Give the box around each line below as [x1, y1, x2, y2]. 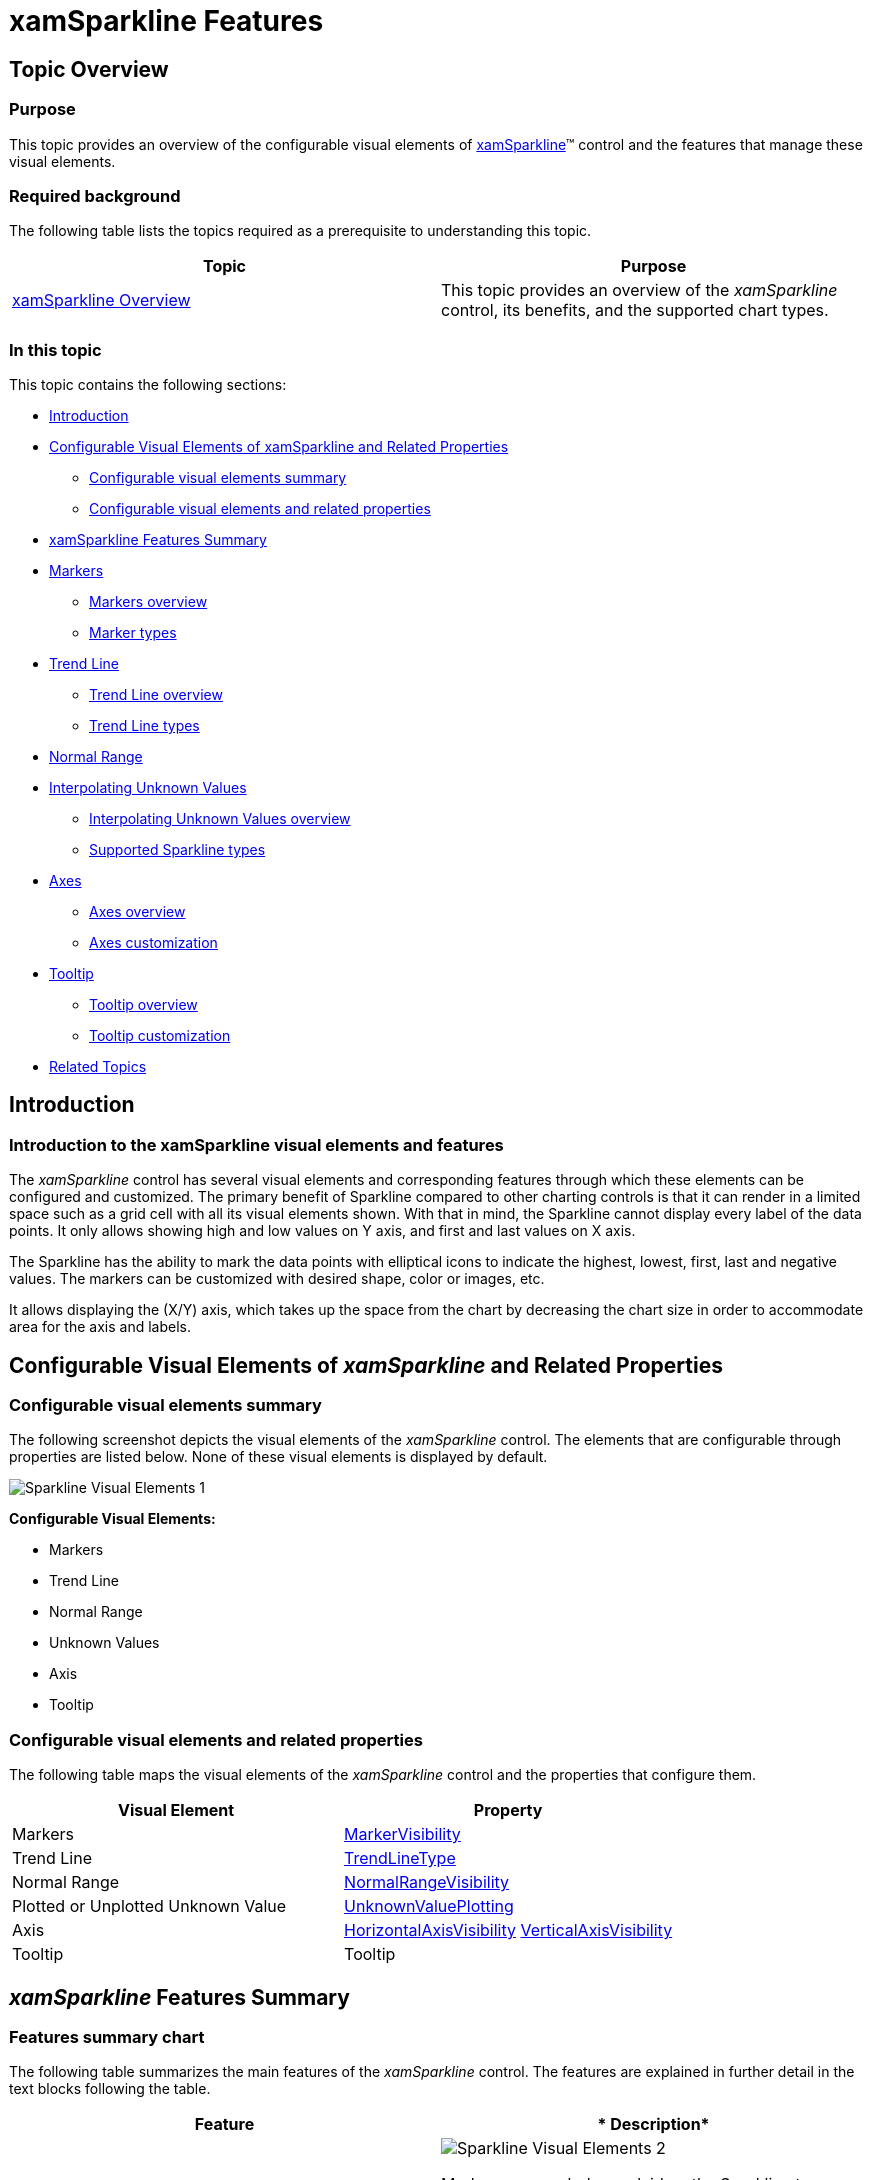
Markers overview [89, 593, 208, 611]
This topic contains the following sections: [9, 376, 287, 394]
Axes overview [89, 903, 186, 921]
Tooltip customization [89, 1027, 231, 1045]
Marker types [89, 624, 177, 642]
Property [473, 1800, 543, 1821]
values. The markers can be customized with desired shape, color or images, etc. [9, 1270, 545, 1288]
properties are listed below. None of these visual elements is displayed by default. [9, 1448, 548, 1466]
